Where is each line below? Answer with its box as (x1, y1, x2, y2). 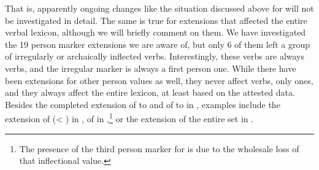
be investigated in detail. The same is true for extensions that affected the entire (5, 14, 307, 26)
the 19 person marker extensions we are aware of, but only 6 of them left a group (5, 37, 310, 50)
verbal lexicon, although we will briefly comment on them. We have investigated (5, 26, 306, 39)
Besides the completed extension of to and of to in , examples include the (5, 98, 280, 110)
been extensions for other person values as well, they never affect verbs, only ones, (5, 74, 313, 87)
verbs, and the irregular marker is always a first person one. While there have (5, 61, 296, 74)
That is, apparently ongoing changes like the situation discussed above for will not (5, 2, 314, 14)
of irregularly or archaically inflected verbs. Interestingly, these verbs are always (5, 50, 305, 63)
